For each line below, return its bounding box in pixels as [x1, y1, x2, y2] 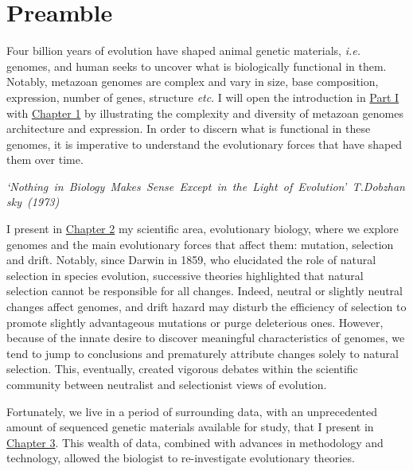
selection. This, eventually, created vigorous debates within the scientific [6, 360, 358, 377]
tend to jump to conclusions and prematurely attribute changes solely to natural [6, 344, 399, 361]
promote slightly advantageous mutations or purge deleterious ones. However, [6, 313, 384, 330]
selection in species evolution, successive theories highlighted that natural [6, 267, 364, 283]
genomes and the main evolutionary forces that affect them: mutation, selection [6, 235, 394, 252]
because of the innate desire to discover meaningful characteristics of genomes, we [6, 329, 405, 346]
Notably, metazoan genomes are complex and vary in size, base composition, [6, 73, 379, 90]
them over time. [6, 151, 84, 168]
